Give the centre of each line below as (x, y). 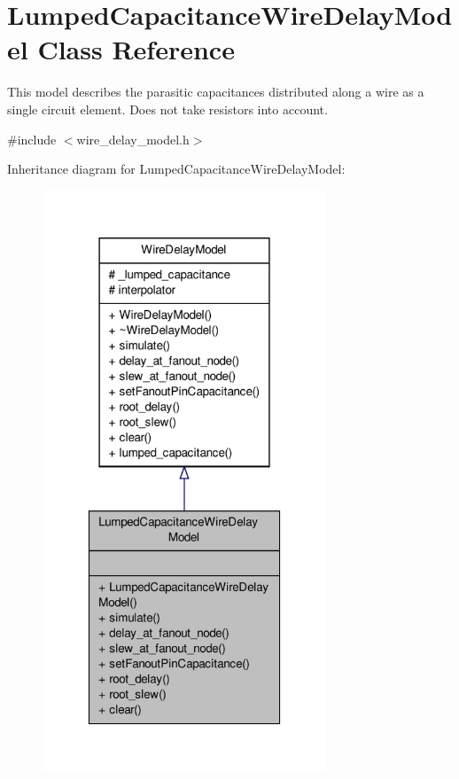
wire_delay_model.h (133, 139)
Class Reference (136, 49)
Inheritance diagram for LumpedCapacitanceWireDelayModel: (176, 169)
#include (32, 139)
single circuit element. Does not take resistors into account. (167, 109)
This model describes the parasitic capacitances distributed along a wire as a (216, 92)
